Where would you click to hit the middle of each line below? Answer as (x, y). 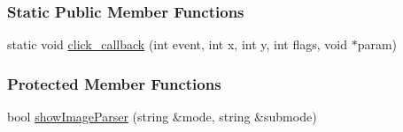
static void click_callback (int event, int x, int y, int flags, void (178, 44)
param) (377, 44)
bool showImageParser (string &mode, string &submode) (162, 117)
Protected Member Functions (114, 83)
